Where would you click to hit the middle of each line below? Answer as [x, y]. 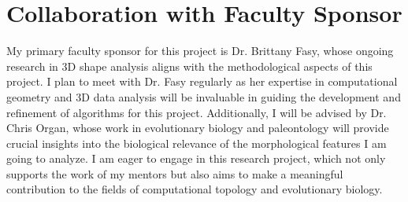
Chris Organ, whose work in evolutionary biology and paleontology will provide [198, 128]
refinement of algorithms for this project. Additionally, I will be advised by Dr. [197, 112]
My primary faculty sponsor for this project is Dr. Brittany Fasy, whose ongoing [200, 51]
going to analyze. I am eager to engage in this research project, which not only [196, 158]
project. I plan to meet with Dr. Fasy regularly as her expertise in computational [202, 81]
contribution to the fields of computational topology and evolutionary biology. [195, 189]
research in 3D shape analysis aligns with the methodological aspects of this [189, 66]
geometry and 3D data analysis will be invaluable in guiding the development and [204, 96]
